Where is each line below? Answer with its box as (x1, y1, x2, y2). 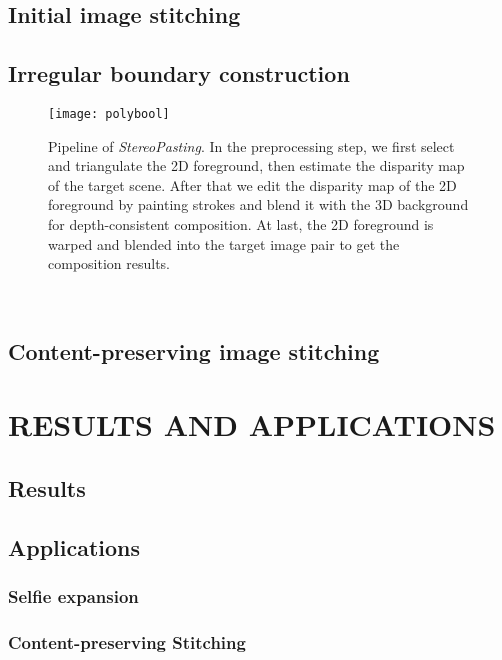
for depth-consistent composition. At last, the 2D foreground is (48, 214, 434, 235)
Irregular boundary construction (8, 58, 350, 89)
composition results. (48, 253, 170, 274)
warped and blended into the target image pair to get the (48, 233, 400, 254)
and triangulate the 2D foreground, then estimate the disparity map (48, 155, 465, 176)
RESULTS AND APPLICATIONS (8, 404, 496, 445)
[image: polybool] (48, 106, 170, 121)
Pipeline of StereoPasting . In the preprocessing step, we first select (48, 135, 455, 156)
